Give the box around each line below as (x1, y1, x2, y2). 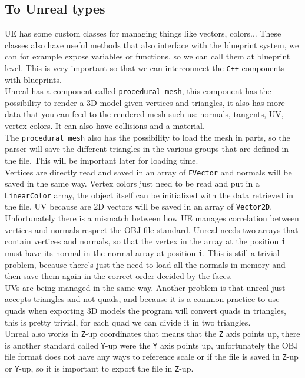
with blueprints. (5, 73, 62, 85)
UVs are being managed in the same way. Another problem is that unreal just (5, 281, 286, 293)
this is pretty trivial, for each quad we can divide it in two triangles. (5, 316, 251, 328)
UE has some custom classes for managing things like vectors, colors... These (5, 27, 281, 39)
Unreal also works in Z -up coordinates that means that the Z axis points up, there (5, 327, 300, 340)
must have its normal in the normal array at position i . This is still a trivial (5, 246, 280, 258)
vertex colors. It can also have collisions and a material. (5, 120, 205, 132)
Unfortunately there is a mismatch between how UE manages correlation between (5, 212, 299, 224)
